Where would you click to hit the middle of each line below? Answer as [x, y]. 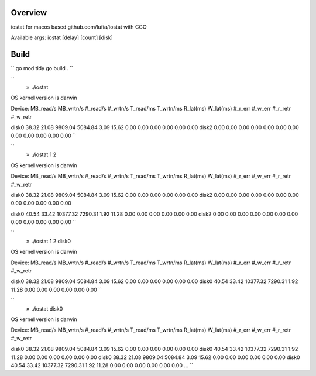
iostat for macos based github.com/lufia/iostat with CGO [79, 27]
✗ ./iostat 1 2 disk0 [48, 241]
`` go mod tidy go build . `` [42, 68]
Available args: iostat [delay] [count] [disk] [62, 37]
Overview [29, 13]
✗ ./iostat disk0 [44, 308]
